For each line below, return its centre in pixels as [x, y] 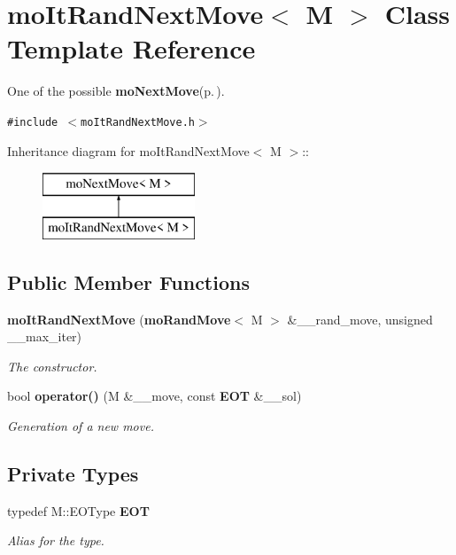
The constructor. [52, 366]
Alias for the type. [56, 540]
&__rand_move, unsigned [360, 319]
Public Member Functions [128, 281]
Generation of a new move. [81, 425]
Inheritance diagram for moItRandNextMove [128, 150]
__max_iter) [45, 336]
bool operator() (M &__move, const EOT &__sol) [155, 396]
